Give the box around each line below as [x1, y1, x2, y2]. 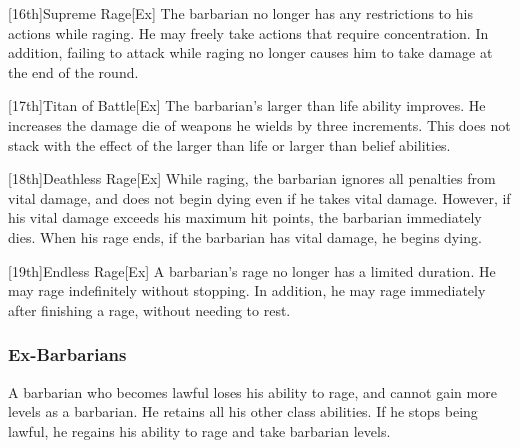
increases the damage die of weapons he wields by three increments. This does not [8, 114, 511, 135]
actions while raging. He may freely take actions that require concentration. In [8, 22, 489, 43]
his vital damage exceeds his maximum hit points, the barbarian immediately [8, 207, 482, 228]
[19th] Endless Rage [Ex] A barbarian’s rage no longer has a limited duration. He [8, 260, 496, 281]
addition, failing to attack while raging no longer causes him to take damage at [8, 42, 493, 63]
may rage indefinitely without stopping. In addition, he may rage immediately [8, 280, 486, 301]
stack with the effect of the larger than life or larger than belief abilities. [8, 134, 451, 155]
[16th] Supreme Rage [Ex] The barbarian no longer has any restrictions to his [8, 3, 473, 23]
